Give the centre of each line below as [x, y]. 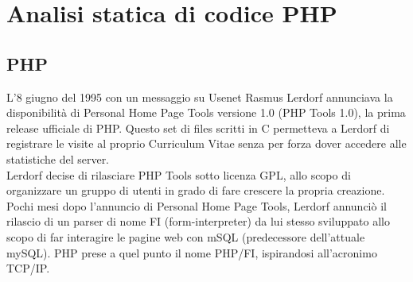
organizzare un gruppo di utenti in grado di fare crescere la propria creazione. [196, 190]
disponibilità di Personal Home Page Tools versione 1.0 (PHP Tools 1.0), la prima [206, 112]
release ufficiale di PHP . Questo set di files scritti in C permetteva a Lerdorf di [198, 127]
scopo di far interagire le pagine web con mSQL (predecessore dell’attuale [186, 236]
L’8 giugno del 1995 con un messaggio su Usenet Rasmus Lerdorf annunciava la [200, 97]
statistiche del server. [58, 158]
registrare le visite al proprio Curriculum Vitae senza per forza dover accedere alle [206, 143]
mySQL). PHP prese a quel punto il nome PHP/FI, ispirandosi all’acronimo [192, 252]
